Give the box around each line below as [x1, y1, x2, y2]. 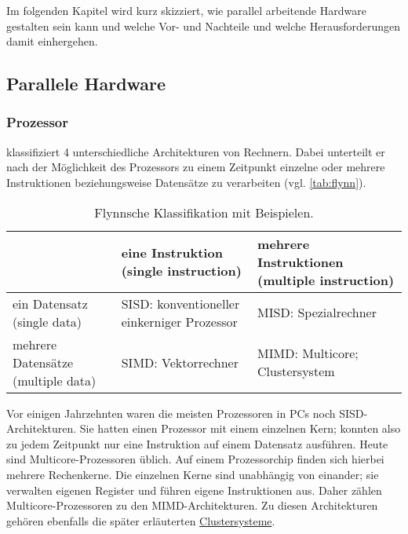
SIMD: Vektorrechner [121, 353, 239, 371]
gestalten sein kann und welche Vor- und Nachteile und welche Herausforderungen [6, 17, 401, 34]
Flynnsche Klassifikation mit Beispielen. [94, 203, 314, 221]
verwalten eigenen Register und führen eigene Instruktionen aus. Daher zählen [6, 481, 382, 498]
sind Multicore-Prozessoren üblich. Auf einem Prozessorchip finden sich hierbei [6, 451, 384, 467]
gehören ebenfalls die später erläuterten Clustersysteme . [6, 512, 275, 529]
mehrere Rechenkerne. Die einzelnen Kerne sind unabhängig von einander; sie [6, 466, 379, 482]
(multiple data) [13, 371, 97, 390]
